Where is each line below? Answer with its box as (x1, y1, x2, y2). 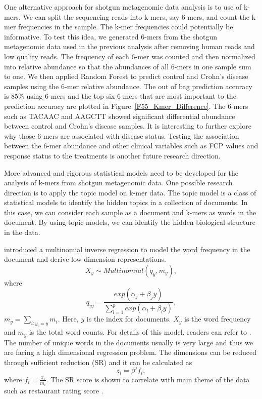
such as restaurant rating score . (4, 385, 103, 396)
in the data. (4, 227, 40, 237)
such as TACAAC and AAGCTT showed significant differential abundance (4, 110, 235, 121)
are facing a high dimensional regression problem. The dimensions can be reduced (4, 347, 256, 357)
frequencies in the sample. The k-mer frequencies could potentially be (18, 21, 233, 32)
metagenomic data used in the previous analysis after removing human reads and (4, 41, 255, 52)
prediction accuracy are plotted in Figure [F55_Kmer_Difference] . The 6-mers (4, 100, 248, 111)
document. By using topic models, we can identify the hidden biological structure (4, 217, 255, 227)
